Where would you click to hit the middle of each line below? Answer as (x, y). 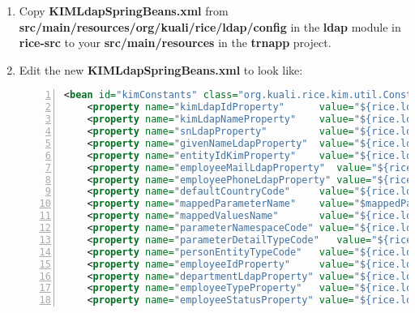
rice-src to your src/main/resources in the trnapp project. (175, 43)
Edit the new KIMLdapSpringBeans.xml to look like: (161, 69)
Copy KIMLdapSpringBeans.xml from (124, 11)
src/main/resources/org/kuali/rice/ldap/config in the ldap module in (210, 26)
